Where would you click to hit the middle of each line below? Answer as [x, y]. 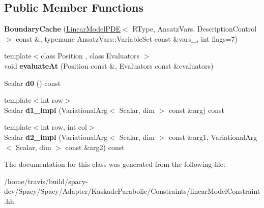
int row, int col [64, 127]
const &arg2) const [95, 147]
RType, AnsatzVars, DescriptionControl [195, 29]
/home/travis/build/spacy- [46, 181]
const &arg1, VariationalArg [213, 137]
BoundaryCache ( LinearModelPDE [62, 29]
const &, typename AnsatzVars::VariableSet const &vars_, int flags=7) [127, 38]
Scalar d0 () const [33, 83]
